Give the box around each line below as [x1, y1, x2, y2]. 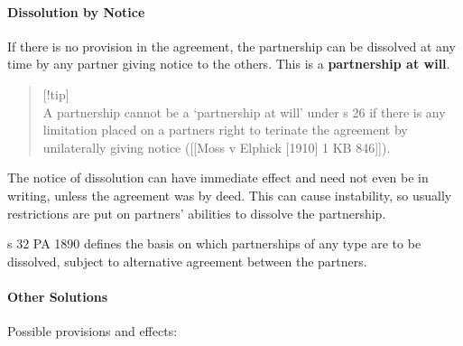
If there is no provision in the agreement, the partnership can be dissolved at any [7, 36, 456, 55]
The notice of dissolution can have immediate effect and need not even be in [7, 168, 429, 187]
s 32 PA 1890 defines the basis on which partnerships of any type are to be [7, 234, 421, 253]
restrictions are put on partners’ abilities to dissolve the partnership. [7, 203, 386, 222]
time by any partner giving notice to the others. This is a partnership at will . [7, 54, 450, 73]
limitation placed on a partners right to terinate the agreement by [42, 120, 408, 139]
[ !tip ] [42, 84, 69, 103]
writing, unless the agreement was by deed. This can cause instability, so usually [7, 185, 452, 204]
